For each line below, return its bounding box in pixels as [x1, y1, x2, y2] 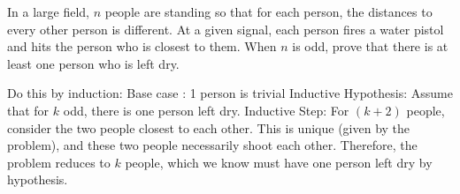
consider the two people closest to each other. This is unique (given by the [7, 118, 410, 137]
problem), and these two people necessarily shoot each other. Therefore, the [7, 136, 418, 154]
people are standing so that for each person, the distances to [104, 3, 433, 20]
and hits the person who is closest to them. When [7, 37, 277, 56]
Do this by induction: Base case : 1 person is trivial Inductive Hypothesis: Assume [7, 84, 453, 102]
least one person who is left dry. [7, 54, 180, 72]
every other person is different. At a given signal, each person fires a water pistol [7, 19, 444, 38]
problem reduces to [7, 153, 111, 171]
